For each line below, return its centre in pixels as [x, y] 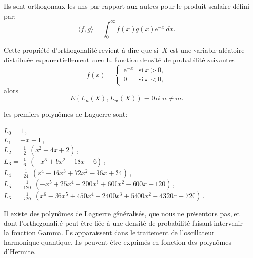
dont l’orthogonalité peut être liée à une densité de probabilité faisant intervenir [123, 223]
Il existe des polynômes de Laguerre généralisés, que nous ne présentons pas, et [122, 213]
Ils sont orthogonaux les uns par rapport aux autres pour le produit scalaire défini [126, 6]
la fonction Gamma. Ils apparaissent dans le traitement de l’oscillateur [109, 232]
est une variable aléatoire [207, 50]
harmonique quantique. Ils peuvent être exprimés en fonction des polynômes [117, 242]
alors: [12, 90]
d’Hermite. [20, 251]
